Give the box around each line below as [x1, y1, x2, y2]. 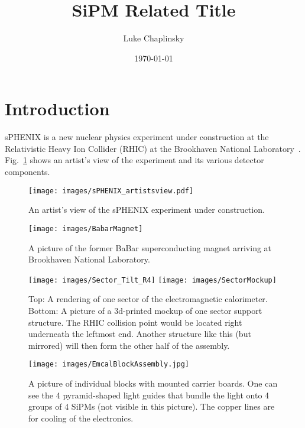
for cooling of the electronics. [28, 411, 134, 424]
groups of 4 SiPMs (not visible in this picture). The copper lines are [28, 400, 275, 413]
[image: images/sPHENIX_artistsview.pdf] [28, 186, 194, 195]
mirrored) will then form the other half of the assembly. [28, 339, 230, 351]
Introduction [5, 96, 110, 121]
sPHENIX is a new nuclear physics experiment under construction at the [5, 131, 269, 143]
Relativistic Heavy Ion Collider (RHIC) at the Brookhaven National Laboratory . [5, 142, 301, 154]
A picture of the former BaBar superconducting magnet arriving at [28, 241, 272, 254]
